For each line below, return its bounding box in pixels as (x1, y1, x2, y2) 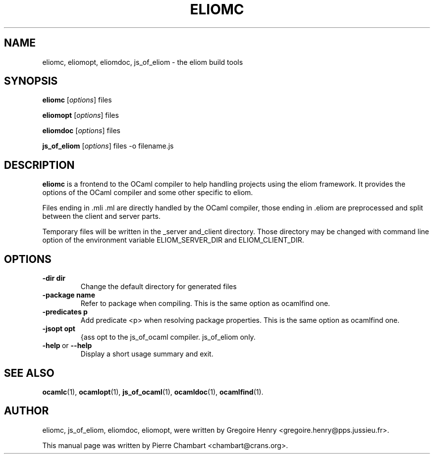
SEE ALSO (4, 366, 54, 379)
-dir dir (42, 274, 65, 283)
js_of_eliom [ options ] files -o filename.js (42, 142, 174, 151)
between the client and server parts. (42, 212, 161, 221)
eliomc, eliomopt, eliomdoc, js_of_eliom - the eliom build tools (42, 57, 243, 66)
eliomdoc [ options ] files (42, 126, 120, 135)
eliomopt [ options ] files (42, 111, 119, 120)
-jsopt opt (42, 324, 75, 333)
